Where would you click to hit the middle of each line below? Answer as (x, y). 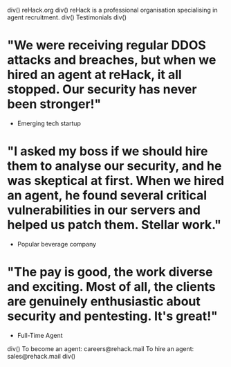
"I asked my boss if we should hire (108, 151)
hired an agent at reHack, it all (94, 75)
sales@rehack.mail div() (41, 356)
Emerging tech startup (49, 123)
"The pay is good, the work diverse (110, 272)
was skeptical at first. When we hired (116, 181)
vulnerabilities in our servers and (104, 210)
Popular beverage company (57, 244)
